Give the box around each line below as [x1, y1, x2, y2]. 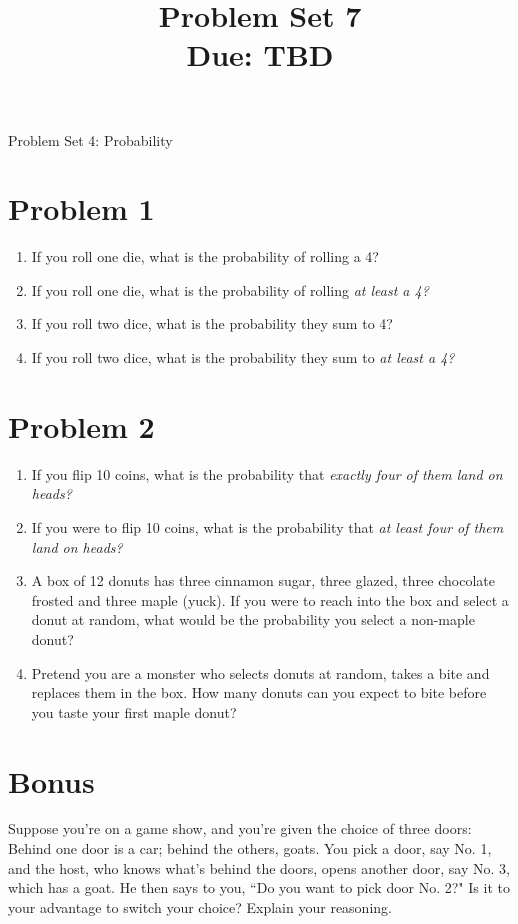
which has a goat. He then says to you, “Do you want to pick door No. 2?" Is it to [8, 877, 510, 898]
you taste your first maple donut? [31, 701, 237, 722]
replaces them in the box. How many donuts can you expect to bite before [31, 682, 487, 703]
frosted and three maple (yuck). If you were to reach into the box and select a [31, 589, 509, 610]
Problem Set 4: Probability [8, 129, 173, 150]
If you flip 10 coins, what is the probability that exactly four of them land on [31, 463, 503, 484]
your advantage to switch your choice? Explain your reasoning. [8, 896, 392, 917]
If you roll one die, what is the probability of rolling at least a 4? [31, 279, 429, 300]
